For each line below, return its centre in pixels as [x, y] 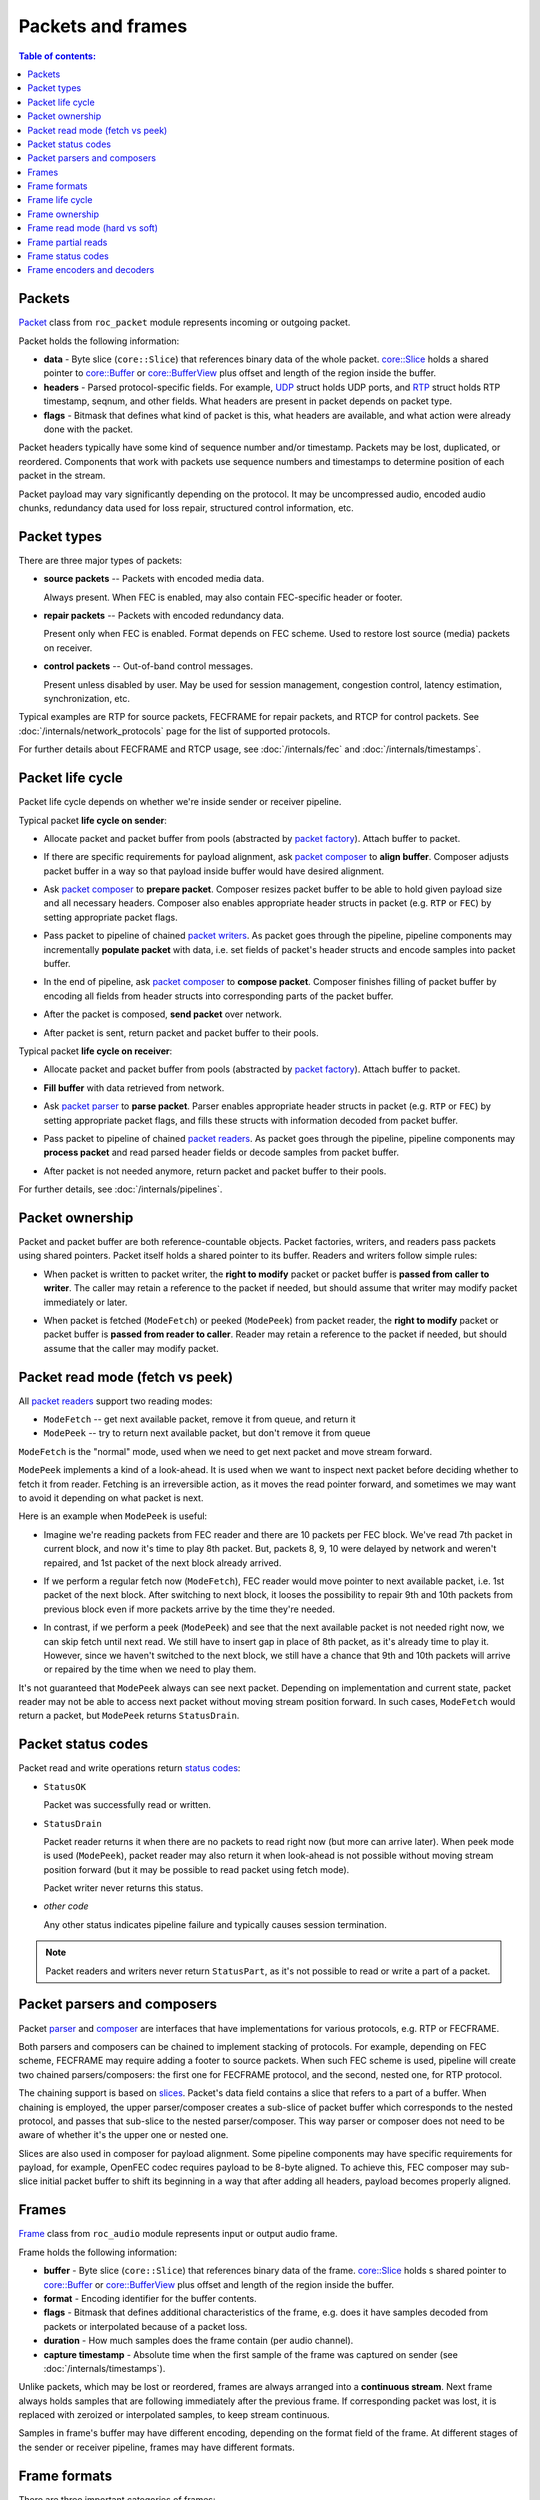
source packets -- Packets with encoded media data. [154, 579]
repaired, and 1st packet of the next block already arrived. [162, 1562]
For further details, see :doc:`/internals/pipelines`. [120, 1189]
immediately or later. [85, 1302]
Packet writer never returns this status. [123, 1888]
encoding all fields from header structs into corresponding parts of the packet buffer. [218, 996]
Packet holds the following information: [99, 341]
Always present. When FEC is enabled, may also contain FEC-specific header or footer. [223, 597]
